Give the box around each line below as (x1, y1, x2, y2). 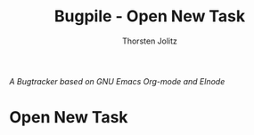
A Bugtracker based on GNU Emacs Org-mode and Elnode (9, 75, 225, 86)
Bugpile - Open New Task (53, 6, 246, 27)
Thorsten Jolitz (121, 36, 178, 46)
